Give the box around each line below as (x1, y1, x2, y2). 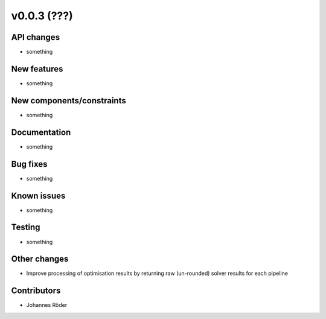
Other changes (11, 254, 69, 264)
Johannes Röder (26, 301, 68, 309)
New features (11, 63, 63, 74)
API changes (11, 32, 60, 42)
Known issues (11, 190, 66, 201)
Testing (11, 222, 40, 233)
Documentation (11, 127, 71, 137)
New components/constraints (11, 95, 126, 106)
